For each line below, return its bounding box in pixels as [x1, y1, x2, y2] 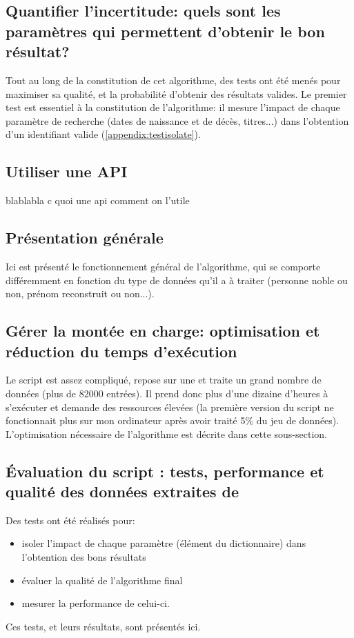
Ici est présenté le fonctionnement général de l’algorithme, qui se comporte [6, 259, 321, 273]
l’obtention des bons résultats [21, 550, 146, 564]
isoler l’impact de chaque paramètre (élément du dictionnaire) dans [21, 536, 306, 550]
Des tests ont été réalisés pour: [6, 512, 135, 527]
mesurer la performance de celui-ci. [21, 596, 170, 610]
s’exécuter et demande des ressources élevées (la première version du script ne [6, 399, 334, 414]
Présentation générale [6, 227, 164, 248]
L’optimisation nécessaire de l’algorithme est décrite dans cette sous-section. [6, 426, 327, 441]
